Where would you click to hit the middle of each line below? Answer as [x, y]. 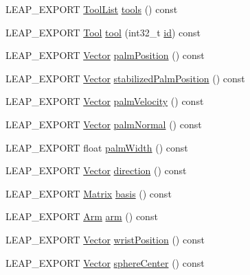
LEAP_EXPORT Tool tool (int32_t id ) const [103, 32]
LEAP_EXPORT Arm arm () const [82, 216]
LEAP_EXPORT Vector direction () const [96, 170]
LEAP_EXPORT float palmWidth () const [97, 147]
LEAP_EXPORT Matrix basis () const [89, 193]
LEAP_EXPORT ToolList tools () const [92, 9]
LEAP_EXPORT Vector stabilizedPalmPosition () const [125, 78]
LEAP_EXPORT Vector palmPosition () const [105, 55]
